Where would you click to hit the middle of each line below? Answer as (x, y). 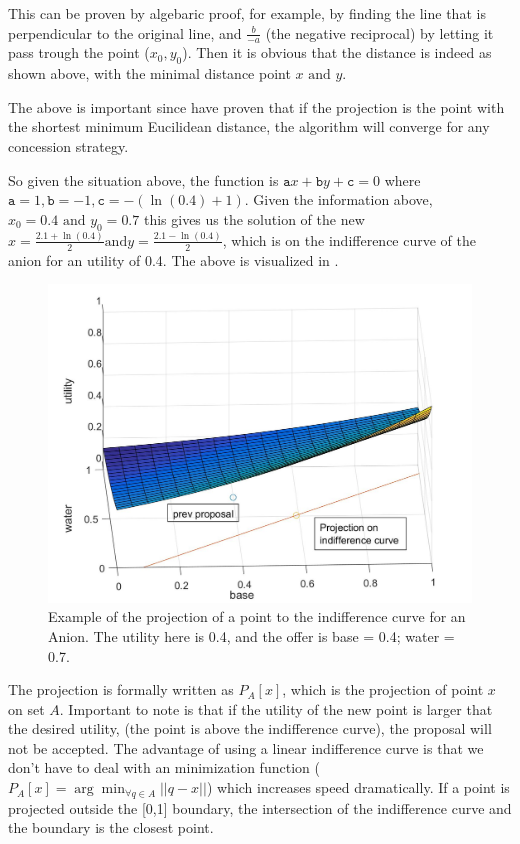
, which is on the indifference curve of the (349, 239)
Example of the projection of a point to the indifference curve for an (257, 616)
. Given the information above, (338, 199)
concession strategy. (68, 146)
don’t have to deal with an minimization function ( (164, 767)
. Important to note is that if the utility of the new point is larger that (276, 708)
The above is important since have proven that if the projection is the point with (256, 106)
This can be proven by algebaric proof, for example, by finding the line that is (247, 13)
